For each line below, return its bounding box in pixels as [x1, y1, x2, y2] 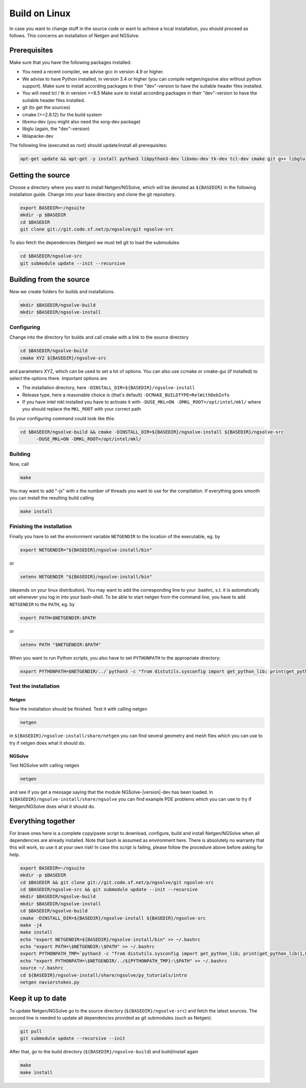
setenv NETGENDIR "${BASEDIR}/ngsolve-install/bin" [20, 574, 152, 579]
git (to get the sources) [22, 105, 71, 111]
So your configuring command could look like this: [9, 415, 115, 421]
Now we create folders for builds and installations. [9, 289, 115, 295]
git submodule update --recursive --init [20, 1035, 125, 1042]
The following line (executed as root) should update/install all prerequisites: [9, 142, 168, 148]
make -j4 [20, 922, 42, 928]
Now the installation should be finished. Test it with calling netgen [9, 706, 147, 712]
